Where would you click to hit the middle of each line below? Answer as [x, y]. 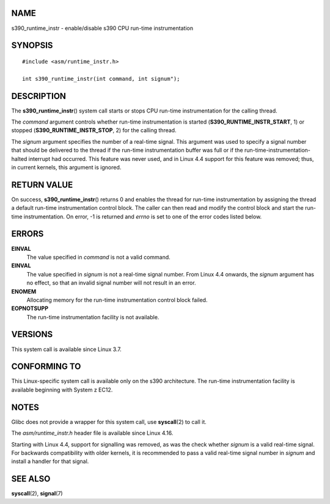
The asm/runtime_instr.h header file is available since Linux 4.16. [92, 433]
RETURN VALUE [42, 184]
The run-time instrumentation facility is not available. [93, 317]
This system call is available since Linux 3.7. [66, 349]
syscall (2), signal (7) [37, 494]
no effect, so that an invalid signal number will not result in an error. [111, 283]
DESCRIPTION [39, 96]
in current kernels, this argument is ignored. [66, 167]
